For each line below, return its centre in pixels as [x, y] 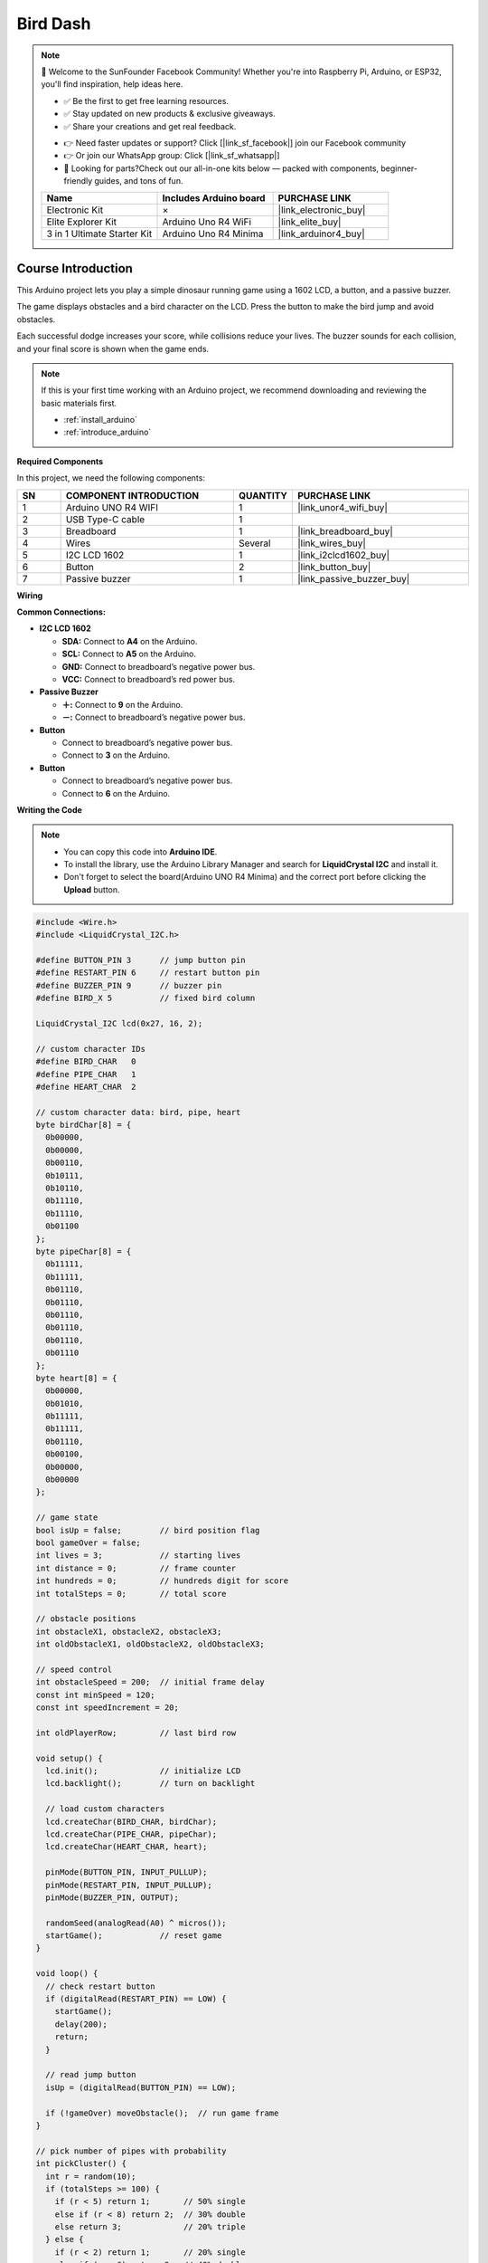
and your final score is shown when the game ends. [113, 349]
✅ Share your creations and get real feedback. [150, 126]
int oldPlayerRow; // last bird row [136, 1733]
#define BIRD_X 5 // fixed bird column [145, 998]
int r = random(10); [91, 2176]
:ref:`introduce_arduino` [108, 432]
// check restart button [100, 1986]
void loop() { [67, 1974]
